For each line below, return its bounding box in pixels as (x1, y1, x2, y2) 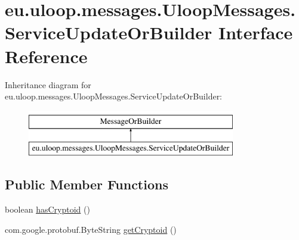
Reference (5, 43, 88, 68)
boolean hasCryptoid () (5, 203, 90, 216)
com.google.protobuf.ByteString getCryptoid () (5, 223, 177, 235)
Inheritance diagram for (5, 78, 91, 91)
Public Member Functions (5, 175, 168, 194)
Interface (218, 20, 293, 45)
